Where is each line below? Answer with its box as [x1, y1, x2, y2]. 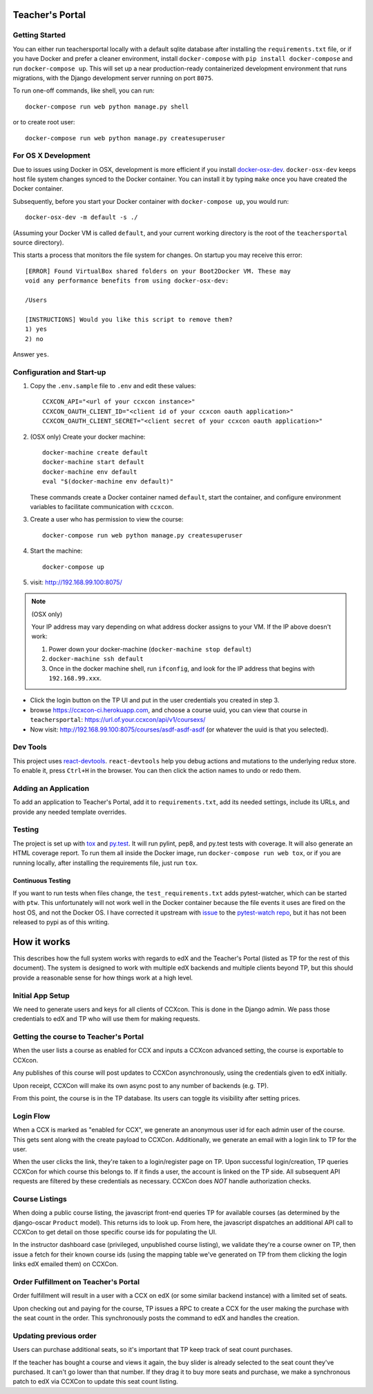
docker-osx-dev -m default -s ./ [25, 213, 138, 221]
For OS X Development [12, 151, 90, 160]
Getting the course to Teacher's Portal [12, 1032, 144, 1042]
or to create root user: [12, 118, 75, 126]
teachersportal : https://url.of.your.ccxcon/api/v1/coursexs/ [30, 716, 206, 724]
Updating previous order [12, 1330, 97, 1340]
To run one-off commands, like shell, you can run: [12, 86, 155, 95]
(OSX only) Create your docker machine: [30, 432, 146, 441]
